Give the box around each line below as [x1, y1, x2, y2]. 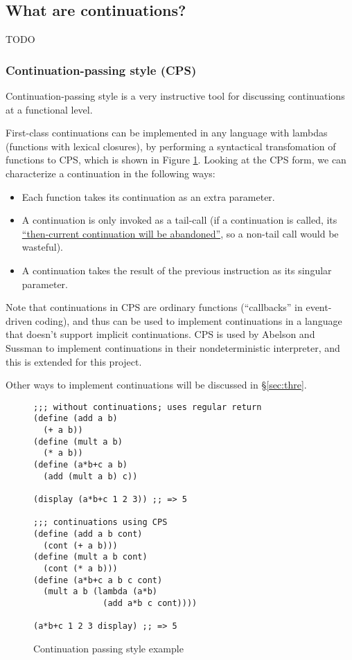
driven [6, 313, 33, 328]
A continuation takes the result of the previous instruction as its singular [21, 262, 332, 277]
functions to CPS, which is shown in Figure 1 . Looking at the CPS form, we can [6, 152, 346, 167]
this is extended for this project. [6, 354, 142, 368]
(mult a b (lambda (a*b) [43, 587, 157, 597]
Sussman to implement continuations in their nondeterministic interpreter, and [6, 340, 340, 355]
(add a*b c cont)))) [103, 598, 197, 608]
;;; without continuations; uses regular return [33, 402, 262, 412]
